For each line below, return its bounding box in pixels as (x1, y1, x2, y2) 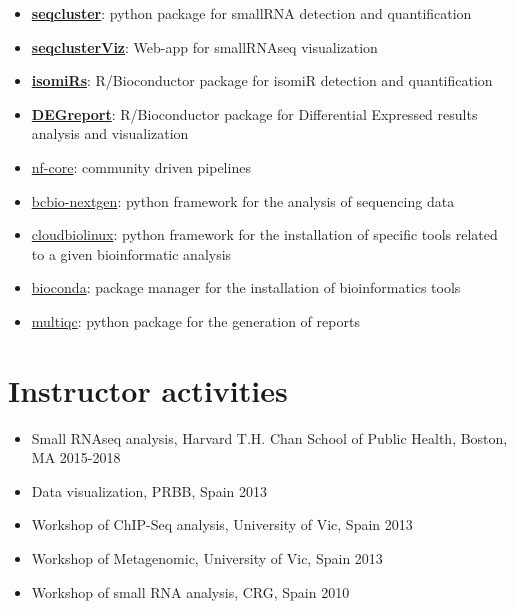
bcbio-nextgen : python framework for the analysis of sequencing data (31, 190, 455, 211)
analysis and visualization (31, 123, 189, 144)
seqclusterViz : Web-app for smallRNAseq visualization (31, 36, 378, 57)
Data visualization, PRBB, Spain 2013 (31, 480, 267, 501)
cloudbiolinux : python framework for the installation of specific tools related (31, 224, 498, 245)
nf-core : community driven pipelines (31, 156, 251, 177)
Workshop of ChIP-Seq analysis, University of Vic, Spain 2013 (31, 514, 413, 535)
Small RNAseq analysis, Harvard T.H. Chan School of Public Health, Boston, (31, 427, 508, 448)
